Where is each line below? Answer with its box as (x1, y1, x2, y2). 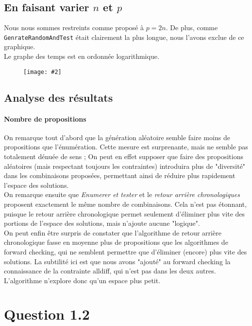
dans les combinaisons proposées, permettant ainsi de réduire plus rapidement (4, 170, 235, 181)
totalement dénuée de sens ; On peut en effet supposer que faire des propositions (4, 151, 243, 162)
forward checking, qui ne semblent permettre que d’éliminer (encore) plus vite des (4, 247, 247, 256)
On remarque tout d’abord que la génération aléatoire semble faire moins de (4, 132, 230, 142)
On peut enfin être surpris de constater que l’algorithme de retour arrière (4, 227, 221, 237)
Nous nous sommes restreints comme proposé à (4, 22, 144, 33)
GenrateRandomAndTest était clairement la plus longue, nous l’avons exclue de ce (4, 32, 244, 42)
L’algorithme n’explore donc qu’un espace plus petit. (4, 275, 161, 285)
